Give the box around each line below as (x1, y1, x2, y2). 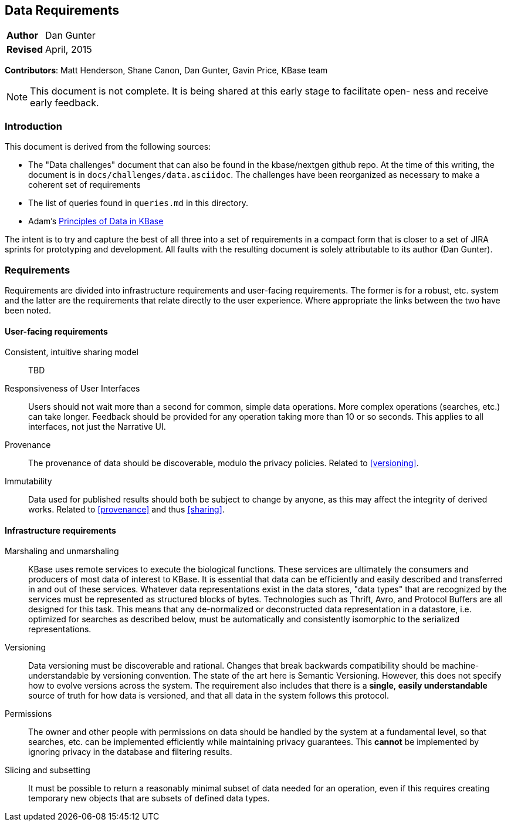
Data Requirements (5, 3, 119, 18)
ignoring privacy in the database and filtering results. (28, 747, 232, 757)
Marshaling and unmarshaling (5, 546, 119, 557)
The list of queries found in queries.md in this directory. (28, 198, 248, 208)
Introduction (5, 120, 62, 132)
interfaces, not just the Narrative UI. (28, 422, 166, 432)
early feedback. (30, 97, 99, 109)
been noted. (5, 305, 51, 315)
